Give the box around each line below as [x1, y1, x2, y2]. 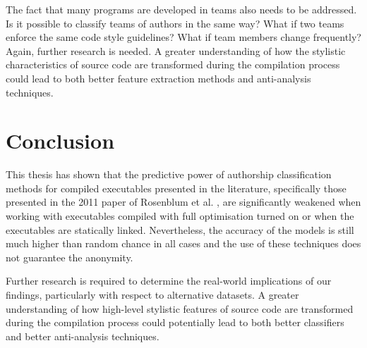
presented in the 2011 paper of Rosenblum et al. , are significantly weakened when [6, 194, 361, 209]
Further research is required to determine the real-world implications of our [6, 273, 332, 288]
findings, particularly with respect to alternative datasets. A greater [6, 287, 299, 302]
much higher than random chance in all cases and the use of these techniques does [6, 236, 361, 251]
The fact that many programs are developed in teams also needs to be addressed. [6, 2, 357, 16]
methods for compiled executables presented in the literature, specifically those [6, 180, 347, 195]
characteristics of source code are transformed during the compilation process [6, 57, 340, 72]
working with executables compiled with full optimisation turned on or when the [6, 209, 354, 223]
